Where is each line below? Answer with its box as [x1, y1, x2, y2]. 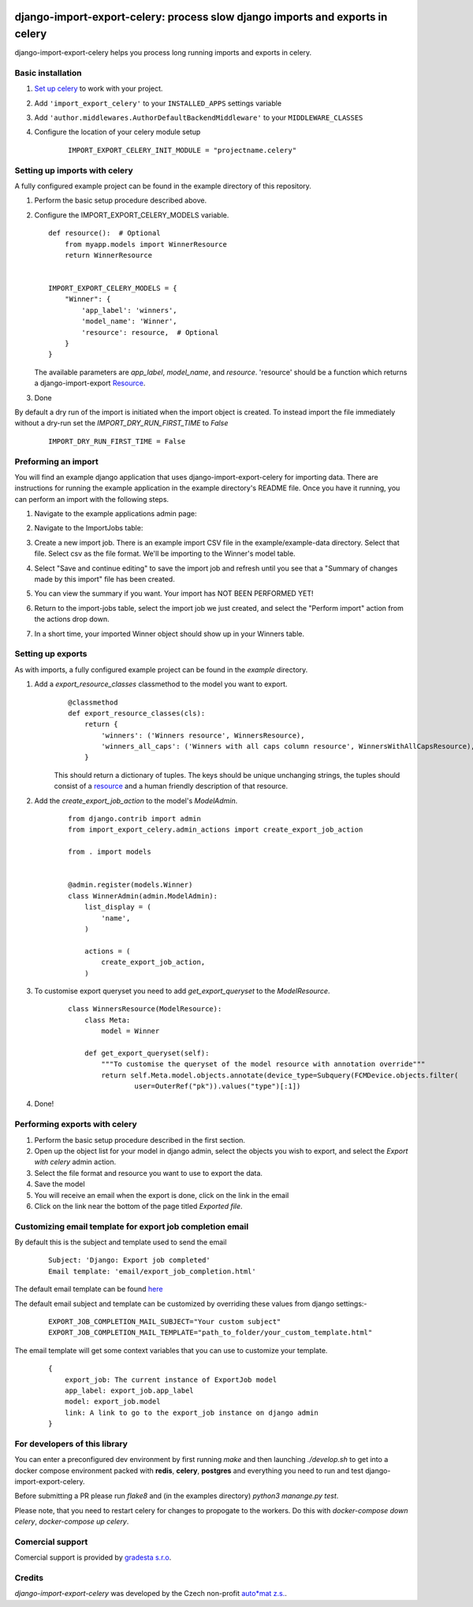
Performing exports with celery [14, 1119, 137, 1130]
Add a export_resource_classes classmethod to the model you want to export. [34, 679, 288, 689]
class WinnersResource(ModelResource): [68, 1005, 222, 1014]
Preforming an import [14, 456, 99, 467]
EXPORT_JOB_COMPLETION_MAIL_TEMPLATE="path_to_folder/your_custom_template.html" [48, 1328, 373, 1337]
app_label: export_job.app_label [64, 1386, 195, 1395]
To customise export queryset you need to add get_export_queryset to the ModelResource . [34, 986, 330, 995]
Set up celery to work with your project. [34, 84, 163, 94]
